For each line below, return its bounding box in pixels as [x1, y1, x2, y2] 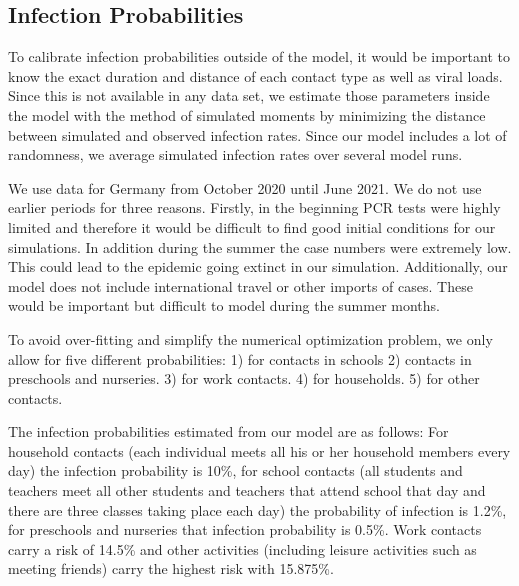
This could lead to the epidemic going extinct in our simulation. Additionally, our [8, 256, 508, 277]
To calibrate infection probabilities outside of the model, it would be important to [8, 46, 510, 67]
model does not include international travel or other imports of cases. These [8, 275, 473, 296]
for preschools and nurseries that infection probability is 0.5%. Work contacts [8, 519, 482, 540]
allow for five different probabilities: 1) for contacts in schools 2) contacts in [8, 348, 472, 369]
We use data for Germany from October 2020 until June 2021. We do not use [8, 177, 482, 198]
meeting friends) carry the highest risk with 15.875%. [8, 558, 334, 579]
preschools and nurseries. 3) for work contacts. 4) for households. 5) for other [8, 368, 480, 389]
